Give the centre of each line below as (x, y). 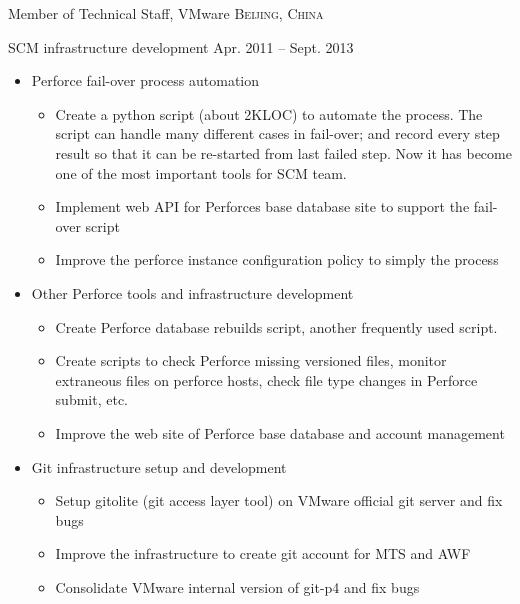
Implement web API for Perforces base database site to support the (262, 206)
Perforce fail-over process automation (145, 80)
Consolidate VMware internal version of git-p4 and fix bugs (237, 586)
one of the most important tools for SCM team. (201, 172)
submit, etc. (92, 399)
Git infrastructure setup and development (159, 466)
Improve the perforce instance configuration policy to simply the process (277, 259)
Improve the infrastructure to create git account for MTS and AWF (263, 553)
